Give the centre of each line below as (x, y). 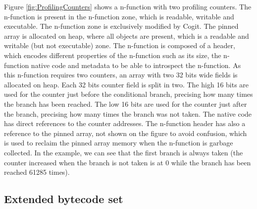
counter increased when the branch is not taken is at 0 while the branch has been (128, 162)
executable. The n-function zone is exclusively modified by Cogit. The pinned (121, 26)
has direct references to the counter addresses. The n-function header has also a (125, 123)
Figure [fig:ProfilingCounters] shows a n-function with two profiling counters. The (128, 6)
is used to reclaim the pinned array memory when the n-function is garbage (119, 143)
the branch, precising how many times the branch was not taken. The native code (128, 113)
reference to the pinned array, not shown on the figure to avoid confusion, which (126, 133)
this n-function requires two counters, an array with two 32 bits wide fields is (121, 75)
